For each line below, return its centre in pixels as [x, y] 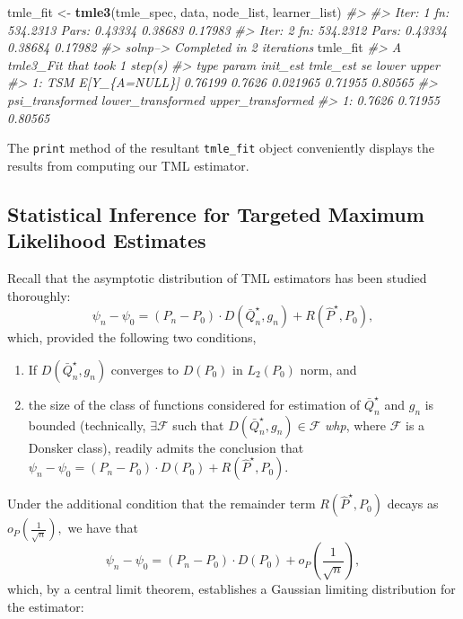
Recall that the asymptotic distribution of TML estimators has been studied [217, 278]
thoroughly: [39, 295]
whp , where [356, 424]
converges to [145, 369]
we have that [103, 528]
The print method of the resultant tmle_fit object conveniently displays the [221, 148]
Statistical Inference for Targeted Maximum [216, 213]
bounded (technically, [87, 424]
